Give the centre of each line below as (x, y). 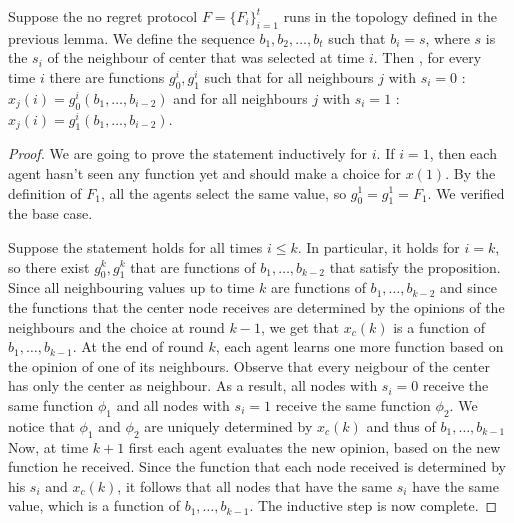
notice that (41, 425)
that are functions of (193, 266)
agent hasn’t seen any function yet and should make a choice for (205, 172)
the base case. (50, 213)
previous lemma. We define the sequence (131, 37)
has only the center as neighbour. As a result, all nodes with (193, 385)
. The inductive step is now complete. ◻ (373, 505)
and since (468, 287)
